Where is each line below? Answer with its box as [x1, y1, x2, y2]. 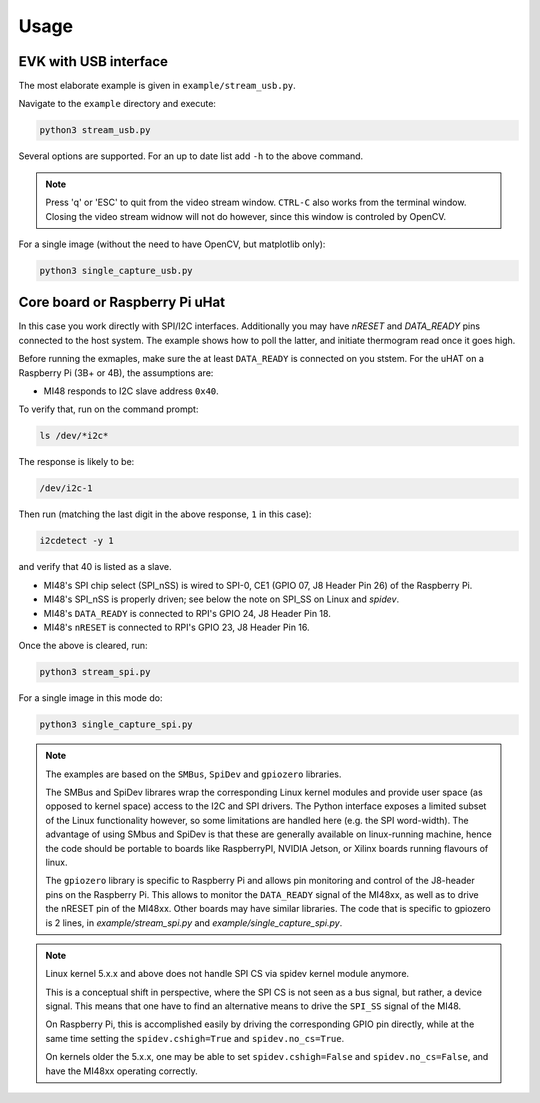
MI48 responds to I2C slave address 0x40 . [43, 385, 219, 397]
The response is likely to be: [18, 456, 135, 468]
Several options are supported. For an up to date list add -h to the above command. [18, 150, 364, 162]
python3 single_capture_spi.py [39, 719, 194, 730]
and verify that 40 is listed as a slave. [18, 561, 172, 573]
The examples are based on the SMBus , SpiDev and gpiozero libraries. [45, 768, 342, 780]
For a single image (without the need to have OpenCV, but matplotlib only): [18, 238, 326, 250]
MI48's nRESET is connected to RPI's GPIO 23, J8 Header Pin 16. [43, 621, 310, 633]
